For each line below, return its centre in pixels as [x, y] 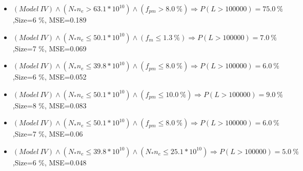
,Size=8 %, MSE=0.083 [49, 105]
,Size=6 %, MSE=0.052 [49, 77]
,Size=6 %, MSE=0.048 [49, 162]
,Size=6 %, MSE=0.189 [49, 20]
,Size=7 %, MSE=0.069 [49, 48]
